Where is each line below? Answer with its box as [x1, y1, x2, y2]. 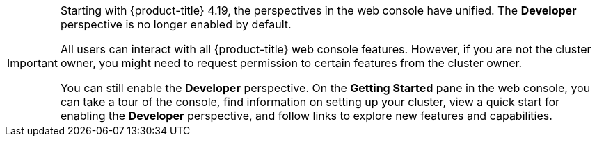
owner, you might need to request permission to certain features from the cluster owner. [60, 56, 523, 70]
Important [7, 56, 58, 70]
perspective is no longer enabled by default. [60, 17, 292, 31]
